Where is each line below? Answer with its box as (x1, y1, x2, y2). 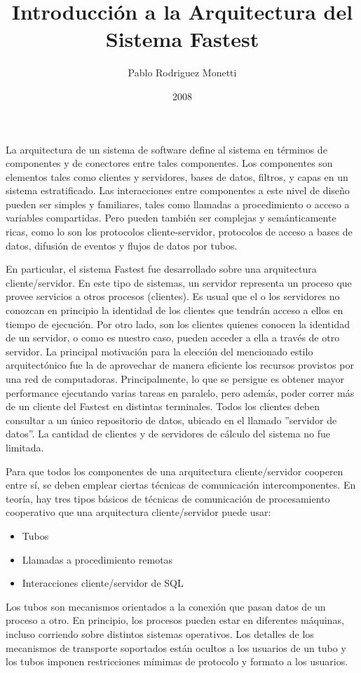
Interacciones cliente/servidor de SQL (22, 576, 184, 590)
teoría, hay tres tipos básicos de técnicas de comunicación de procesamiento (6, 491, 330, 505)
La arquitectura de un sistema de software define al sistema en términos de (6, 142, 327, 156)
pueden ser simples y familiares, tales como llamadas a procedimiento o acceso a (6, 196, 350, 211)
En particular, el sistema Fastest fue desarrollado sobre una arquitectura (6, 261, 317, 276)
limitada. (6, 440, 44, 454)
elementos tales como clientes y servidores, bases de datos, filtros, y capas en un (6, 169, 348, 184)
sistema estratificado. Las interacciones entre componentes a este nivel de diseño (6, 183, 350, 198)
